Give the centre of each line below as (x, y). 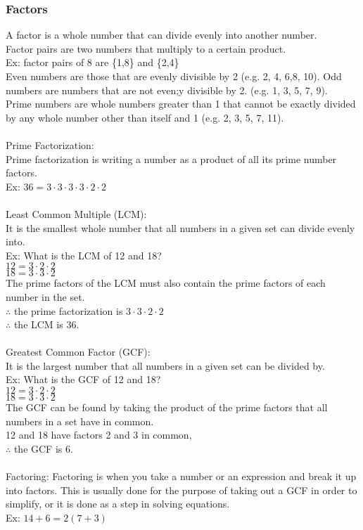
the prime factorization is (68, 310)
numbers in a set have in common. (80, 421)
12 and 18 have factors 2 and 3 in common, (99, 435)
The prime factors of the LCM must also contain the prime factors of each (166, 283)
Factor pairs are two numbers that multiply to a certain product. (146, 48)
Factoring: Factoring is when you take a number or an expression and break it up (181, 476)
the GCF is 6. (43, 448)
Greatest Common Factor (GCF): (78, 352)
